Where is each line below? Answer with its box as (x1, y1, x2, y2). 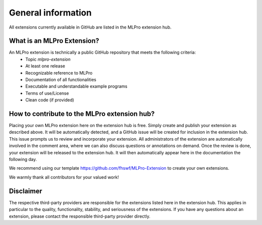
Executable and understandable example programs (25, 83, 128, 89)
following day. (9, 157, 37, 162)
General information (9, 7, 92, 18)
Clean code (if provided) (25, 97, 75, 103)
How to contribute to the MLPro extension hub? (9, 110, 155, 118)
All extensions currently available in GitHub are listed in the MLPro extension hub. (9, 24, 172, 30)
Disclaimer (9, 187, 42, 195)
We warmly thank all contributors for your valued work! (9, 174, 119, 180)
